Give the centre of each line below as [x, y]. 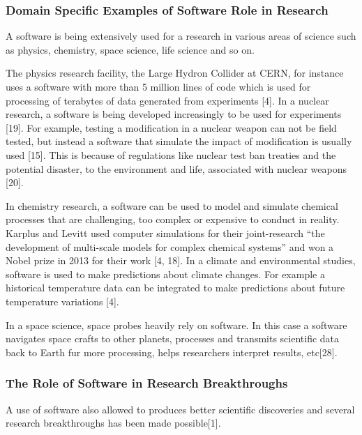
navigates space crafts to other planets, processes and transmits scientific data [173, 338]
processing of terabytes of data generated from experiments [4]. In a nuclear [167, 100]
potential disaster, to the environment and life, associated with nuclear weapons [176, 168]
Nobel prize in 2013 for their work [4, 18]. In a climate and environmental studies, [181, 260]
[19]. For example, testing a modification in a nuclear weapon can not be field [171, 127]
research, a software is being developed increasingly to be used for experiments [174, 114]
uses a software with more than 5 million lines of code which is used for [158, 86]
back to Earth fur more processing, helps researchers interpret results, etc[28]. [172, 352]
